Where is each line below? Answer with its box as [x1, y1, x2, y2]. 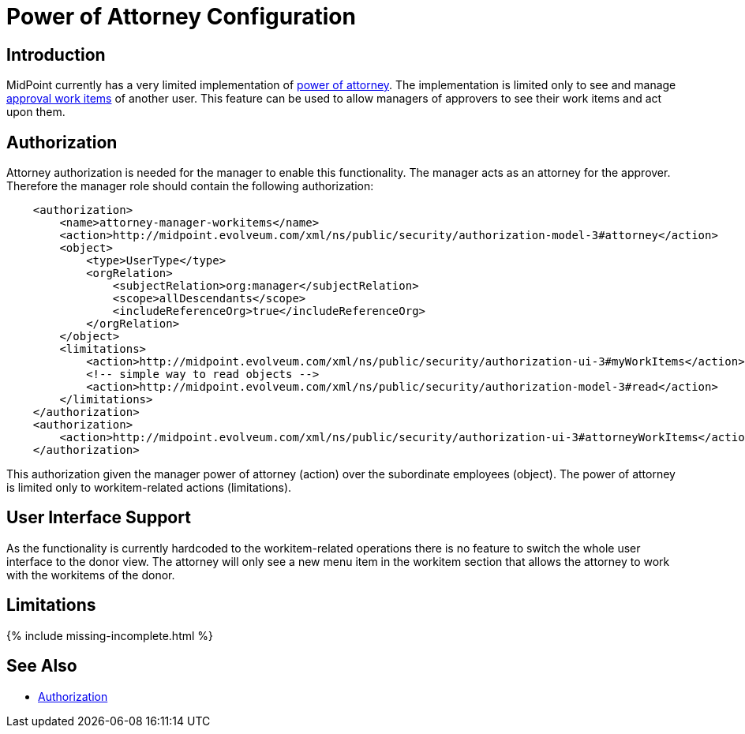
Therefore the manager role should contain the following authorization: [6, 179, 374, 193]
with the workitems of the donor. [6, 567, 175, 582]
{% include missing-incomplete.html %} [6, 628, 214, 642]
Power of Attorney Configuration [6, 3, 356, 30]
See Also [6, 656, 77, 676]
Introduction [6, 44, 106, 65]
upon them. [6, 105, 66, 119]
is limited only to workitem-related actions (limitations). [6, 481, 292, 495]
